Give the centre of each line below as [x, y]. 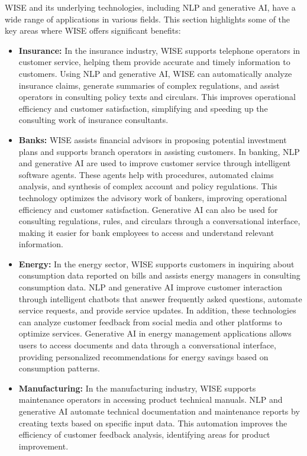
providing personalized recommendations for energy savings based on [143, 356]
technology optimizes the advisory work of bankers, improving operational [153, 197]
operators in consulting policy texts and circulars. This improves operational [157, 97]
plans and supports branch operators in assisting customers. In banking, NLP [159, 151]
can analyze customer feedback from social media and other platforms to [150, 321]
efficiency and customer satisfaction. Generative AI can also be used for [148, 209]
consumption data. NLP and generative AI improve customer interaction [150, 287]
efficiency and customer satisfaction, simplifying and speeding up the [143, 108]
